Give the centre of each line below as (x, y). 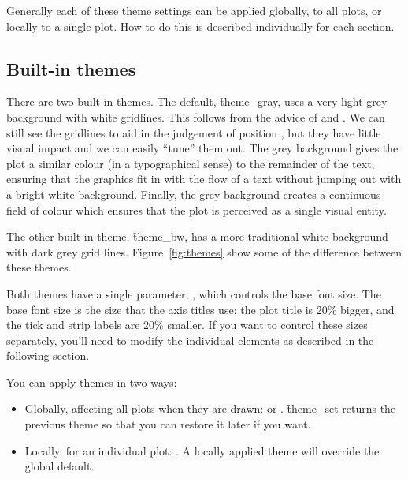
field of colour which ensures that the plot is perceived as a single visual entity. (197, 210)
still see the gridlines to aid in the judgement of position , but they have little (194, 132)
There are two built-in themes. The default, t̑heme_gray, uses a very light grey (197, 101)
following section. (48, 356)
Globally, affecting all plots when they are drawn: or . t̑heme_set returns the (210, 408)
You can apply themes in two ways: (92, 382)
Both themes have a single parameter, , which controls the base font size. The (194, 293)
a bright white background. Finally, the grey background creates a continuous (194, 194)
